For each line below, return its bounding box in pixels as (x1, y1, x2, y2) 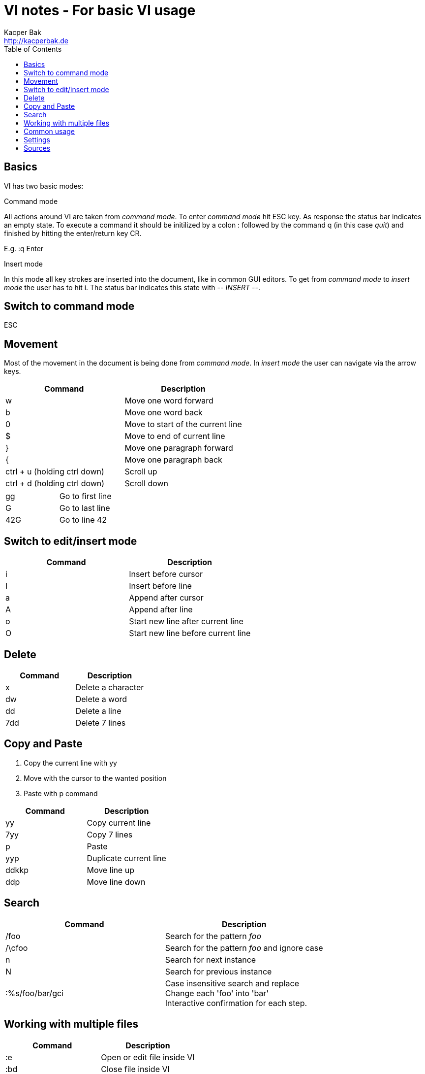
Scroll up (124, 467, 157, 477)
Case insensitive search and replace (165, 978, 299, 988)
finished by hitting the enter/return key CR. (4, 229, 142, 237)
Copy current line (87, 817, 151, 828)
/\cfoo (5, 942, 28, 953)
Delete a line (75, 705, 121, 716)
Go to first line (59, 491, 112, 502)
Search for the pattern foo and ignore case (165, 942, 323, 953)
